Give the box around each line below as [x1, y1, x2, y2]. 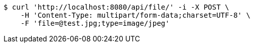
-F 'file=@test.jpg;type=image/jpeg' [20, 19, 170, 27]
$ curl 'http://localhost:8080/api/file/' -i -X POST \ [4, 3, 229, 11]
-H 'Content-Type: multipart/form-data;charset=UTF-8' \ [20, 11, 250, 19]
